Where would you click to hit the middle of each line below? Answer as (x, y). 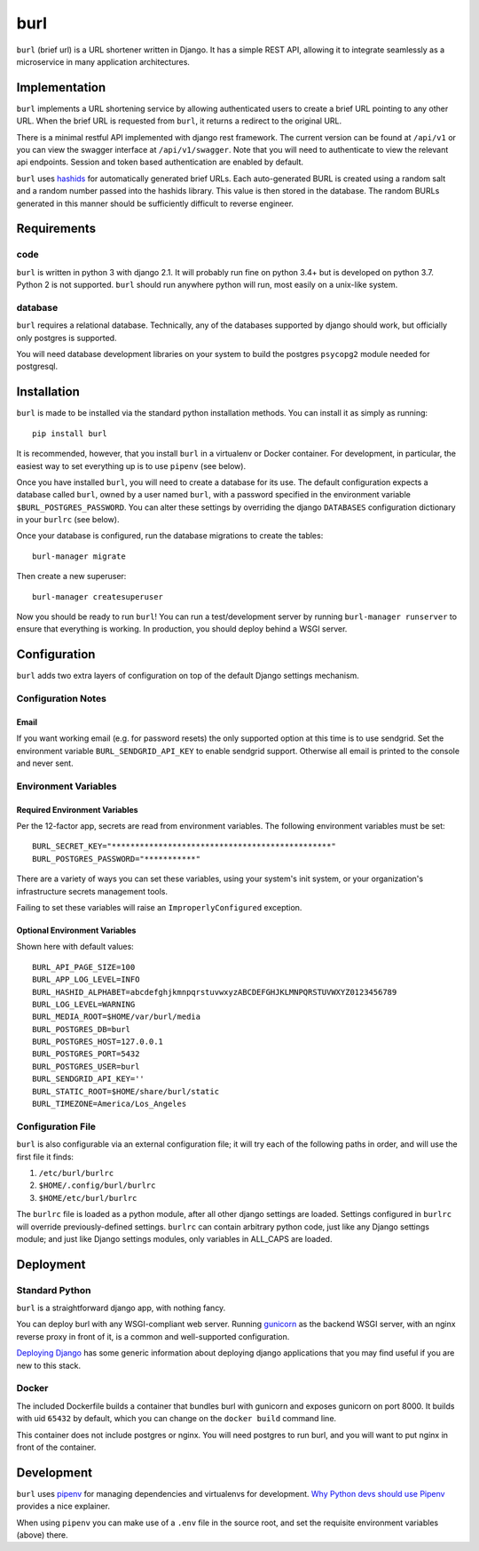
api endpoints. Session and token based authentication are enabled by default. (160, 162)
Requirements (56, 229)
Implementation (61, 87)
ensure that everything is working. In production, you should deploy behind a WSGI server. (182, 629)
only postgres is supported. (67, 338)
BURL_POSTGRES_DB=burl (82, 1029)
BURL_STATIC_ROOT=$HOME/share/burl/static (126, 1091)
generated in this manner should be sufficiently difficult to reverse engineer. (155, 203)
